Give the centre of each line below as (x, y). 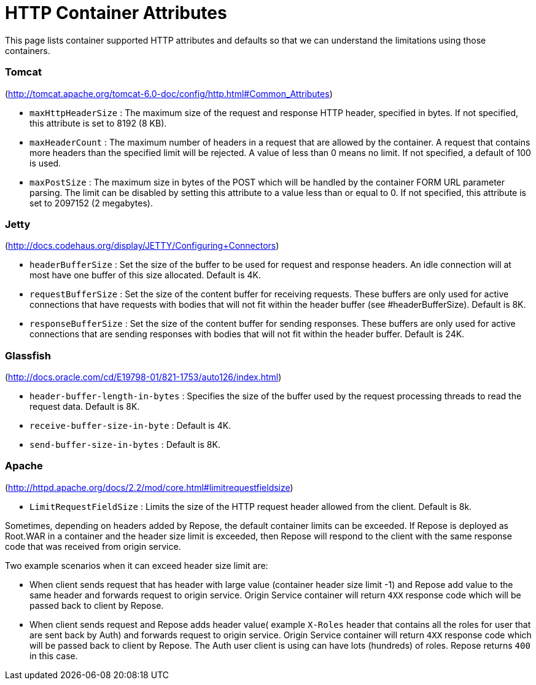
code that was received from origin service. (93, 546)
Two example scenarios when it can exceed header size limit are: (137, 565)
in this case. (54, 656)
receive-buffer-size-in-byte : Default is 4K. (130, 425)
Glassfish (28, 355)
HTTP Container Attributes (116, 13)
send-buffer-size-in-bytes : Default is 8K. (125, 444)
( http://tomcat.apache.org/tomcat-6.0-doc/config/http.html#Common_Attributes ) (169, 93)
